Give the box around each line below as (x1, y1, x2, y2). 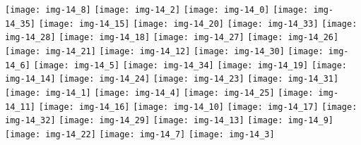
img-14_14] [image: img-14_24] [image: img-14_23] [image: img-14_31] (5, 74, 339, 84)
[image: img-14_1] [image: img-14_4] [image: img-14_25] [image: (5, 87, 314, 98)
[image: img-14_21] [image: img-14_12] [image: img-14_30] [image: (5, 46, 324, 56)
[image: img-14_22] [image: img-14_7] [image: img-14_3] (5, 129, 275, 139)
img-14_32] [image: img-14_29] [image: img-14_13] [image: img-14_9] (5, 115, 334, 126)
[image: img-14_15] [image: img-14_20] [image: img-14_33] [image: (38, 18, 357, 29)
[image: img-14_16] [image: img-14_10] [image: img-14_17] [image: (38, 101, 357, 112)
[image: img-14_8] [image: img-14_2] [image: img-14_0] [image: (5, 5, 309, 15)
